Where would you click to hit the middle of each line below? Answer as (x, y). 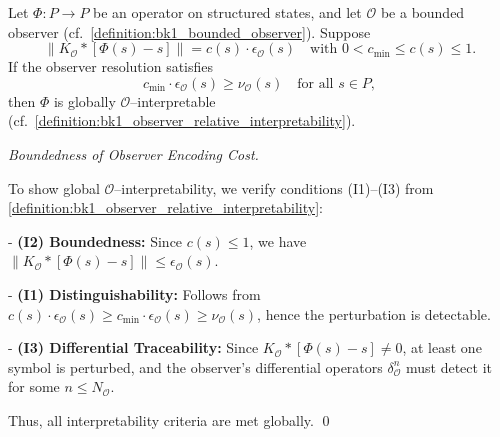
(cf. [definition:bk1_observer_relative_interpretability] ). (182, 120)
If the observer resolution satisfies (111, 66)
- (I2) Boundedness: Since (95, 240)
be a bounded (422, 12)
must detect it (448, 366)
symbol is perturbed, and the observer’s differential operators (195, 366)
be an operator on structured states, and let (227, 12)
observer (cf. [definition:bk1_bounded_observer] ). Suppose (189, 31)
